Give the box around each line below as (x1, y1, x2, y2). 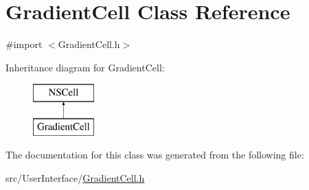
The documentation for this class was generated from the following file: (5, 147, 304, 162)
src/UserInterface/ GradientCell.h (5, 171, 145, 185)
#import (5, 37, 43, 51)
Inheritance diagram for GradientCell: (5, 60, 165, 74)
